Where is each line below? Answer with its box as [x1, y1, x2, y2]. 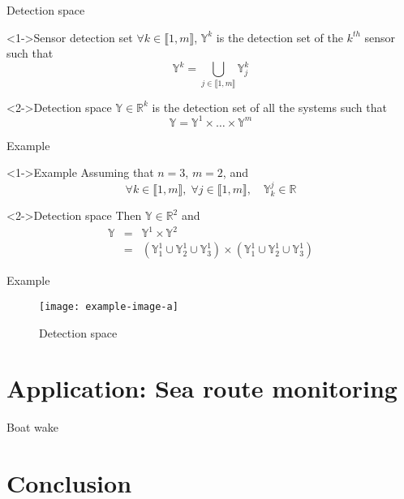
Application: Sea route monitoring [6, 372, 398, 405]
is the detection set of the [216, 28, 343, 45]
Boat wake [6, 419, 58, 436]
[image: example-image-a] [39, 300, 178, 312]
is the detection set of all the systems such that [152, 98, 387, 115]
